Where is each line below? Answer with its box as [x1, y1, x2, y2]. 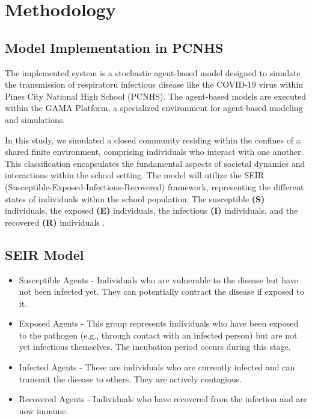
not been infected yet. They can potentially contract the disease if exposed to [19, 285, 304, 298]
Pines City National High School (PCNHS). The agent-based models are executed [5, 89, 307, 102]
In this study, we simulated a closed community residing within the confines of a [5, 133, 301, 146]
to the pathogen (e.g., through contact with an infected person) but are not [19, 328, 298, 341]
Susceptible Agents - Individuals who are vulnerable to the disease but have [19, 273, 298, 286]
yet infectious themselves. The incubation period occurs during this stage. [19, 340, 291, 353]
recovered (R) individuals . [5, 216, 105, 228]
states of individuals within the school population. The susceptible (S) [5, 192, 265, 205]
